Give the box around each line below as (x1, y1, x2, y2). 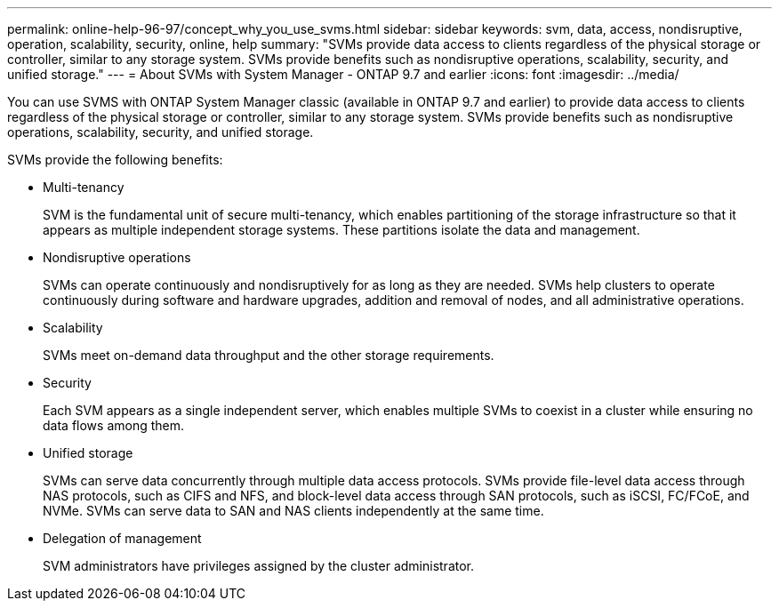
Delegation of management (43, 531, 202, 546)
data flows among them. (43, 418, 185, 433)
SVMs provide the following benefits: (7, 152, 223, 167)
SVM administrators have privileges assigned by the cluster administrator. (43, 558, 475, 573)
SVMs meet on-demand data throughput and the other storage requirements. (43, 348, 494, 363)
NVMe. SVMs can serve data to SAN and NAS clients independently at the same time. (43, 503, 544, 518)
